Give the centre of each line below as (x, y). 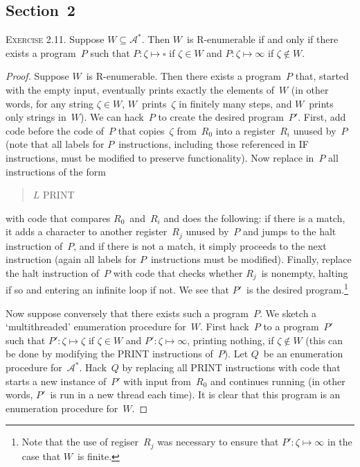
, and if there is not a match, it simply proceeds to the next (200, 245)
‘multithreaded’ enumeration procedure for (96, 326)
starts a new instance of (56, 381)
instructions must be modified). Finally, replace (251, 259)
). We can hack (112, 117)
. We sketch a (288, 313)
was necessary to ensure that (218, 442)
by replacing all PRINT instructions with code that (231, 367)
